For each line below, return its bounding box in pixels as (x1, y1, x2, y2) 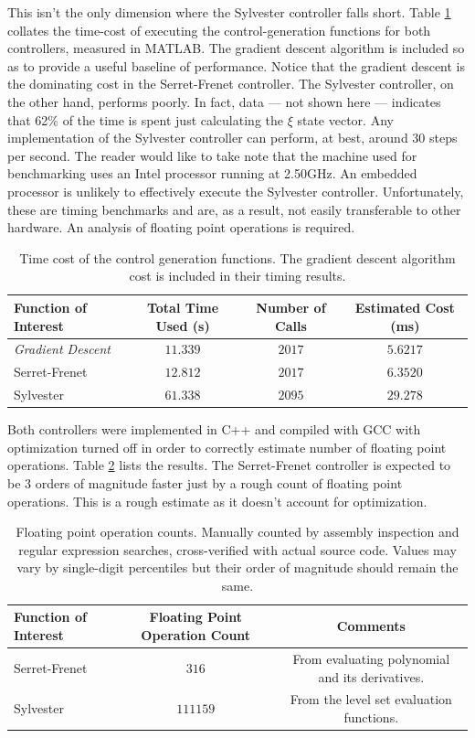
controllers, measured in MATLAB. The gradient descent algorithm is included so (7, 38, 465, 58)
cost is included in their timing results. (129, 266, 346, 285)
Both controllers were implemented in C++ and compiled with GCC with (7, 420, 421, 439)
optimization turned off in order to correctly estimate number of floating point (7, 437, 447, 456)
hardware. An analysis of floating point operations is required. (7, 218, 355, 237)
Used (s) (155, 316, 210, 335)
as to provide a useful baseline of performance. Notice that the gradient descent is (7, 56, 466, 75)
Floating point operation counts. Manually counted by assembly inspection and (16, 522, 459, 541)
